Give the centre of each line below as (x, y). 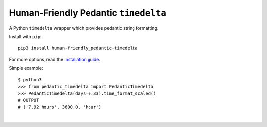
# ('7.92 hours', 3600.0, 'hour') (60, 107)
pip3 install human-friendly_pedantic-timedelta (78, 48)
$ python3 (30, 79)
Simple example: (26, 68)
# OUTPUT (28, 100)
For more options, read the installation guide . (55, 59)
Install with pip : (25, 36)
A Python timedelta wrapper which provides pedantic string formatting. (84, 28)
